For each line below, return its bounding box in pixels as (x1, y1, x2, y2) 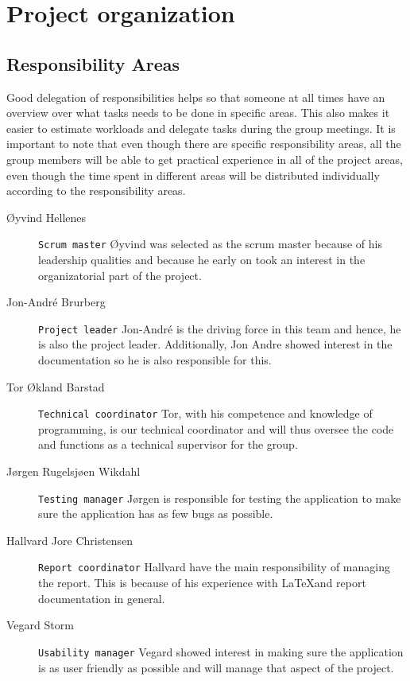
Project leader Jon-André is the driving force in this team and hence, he (38, 320, 401, 337)
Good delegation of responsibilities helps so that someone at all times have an (6, 88, 385, 105)
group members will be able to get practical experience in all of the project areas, (6, 150, 403, 167)
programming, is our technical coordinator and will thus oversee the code (38, 420, 394, 437)
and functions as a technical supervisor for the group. (38, 436, 298, 453)
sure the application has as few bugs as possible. (38, 505, 273, 522)
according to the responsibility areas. (6, 182, 186, 199)
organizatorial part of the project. (38, 267, 202, 283)
